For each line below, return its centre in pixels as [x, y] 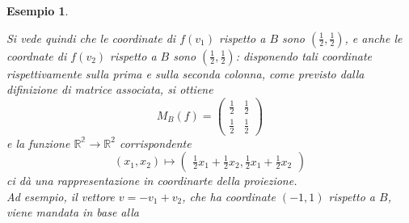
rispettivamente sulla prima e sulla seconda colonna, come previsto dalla [186, 73]
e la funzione [38, 143]
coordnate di [37, 55]
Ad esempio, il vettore [61, 196]
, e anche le [373, 38]
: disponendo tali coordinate [304, 55]
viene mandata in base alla [73, 212]
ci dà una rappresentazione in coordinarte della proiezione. [152, 181]
